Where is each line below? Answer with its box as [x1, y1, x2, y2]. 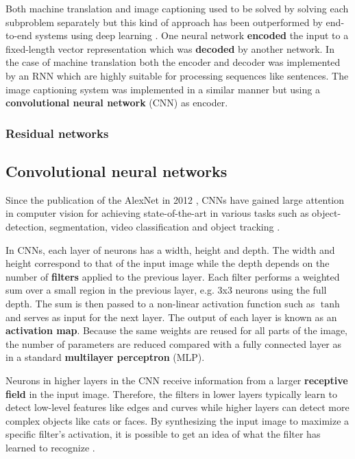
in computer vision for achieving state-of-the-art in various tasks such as [5, 206, 309, 220]
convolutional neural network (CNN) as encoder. [5, 95, 228, 110]
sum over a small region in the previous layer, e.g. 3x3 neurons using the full [5, 283, 327, 297]
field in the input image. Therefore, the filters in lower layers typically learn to [5, 386, 337, 401]
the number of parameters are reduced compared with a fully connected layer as [5, 336, 342, 351]
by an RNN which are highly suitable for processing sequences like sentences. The [5, 68, 349, 82]
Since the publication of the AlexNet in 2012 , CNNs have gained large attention [5, 192, 345, 207]
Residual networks [5, 124, 109, 141]
